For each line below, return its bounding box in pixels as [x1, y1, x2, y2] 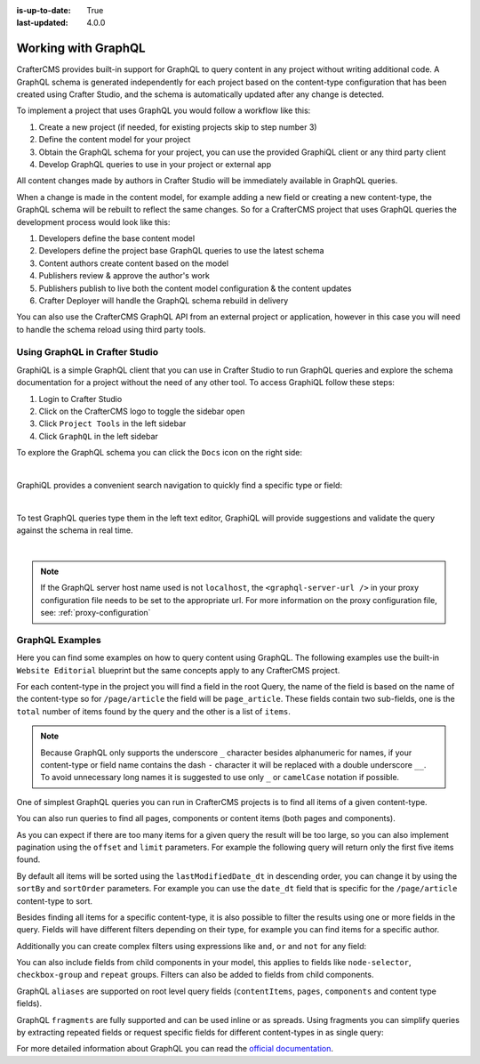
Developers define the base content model [38, 232, 196, 244]
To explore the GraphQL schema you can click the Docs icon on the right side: [16, 447, 302, 458]
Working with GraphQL [16, 41, 146, 56]
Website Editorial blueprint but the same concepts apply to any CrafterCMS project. [16, 665, 340, 675]
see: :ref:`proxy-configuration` [40, 608, 151, 618]
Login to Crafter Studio [38, 393, 123, 404]
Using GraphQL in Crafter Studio [16, 346, 159, 359]
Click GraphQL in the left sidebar [38, 431, 159, 441]
